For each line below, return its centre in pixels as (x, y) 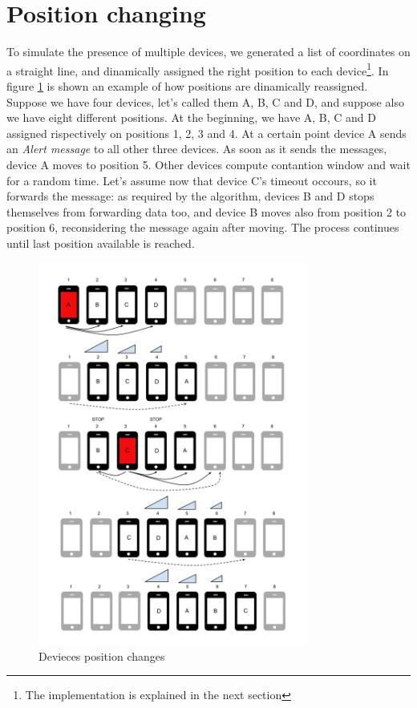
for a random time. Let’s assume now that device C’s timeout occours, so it (192, 180)
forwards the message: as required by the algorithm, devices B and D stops (190, 196)
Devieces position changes (102, 655)
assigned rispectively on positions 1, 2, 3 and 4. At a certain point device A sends (206, 133)
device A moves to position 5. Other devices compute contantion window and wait (208, 164)
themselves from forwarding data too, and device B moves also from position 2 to (206, 211)
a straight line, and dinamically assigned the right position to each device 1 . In (198, 69)
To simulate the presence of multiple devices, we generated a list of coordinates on (208, 52)
